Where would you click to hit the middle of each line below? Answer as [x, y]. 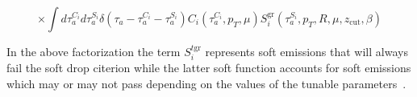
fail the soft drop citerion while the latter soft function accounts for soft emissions [209, 68]
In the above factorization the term [94, 51]
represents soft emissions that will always [306, 51]
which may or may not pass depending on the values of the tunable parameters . [206, 84]
